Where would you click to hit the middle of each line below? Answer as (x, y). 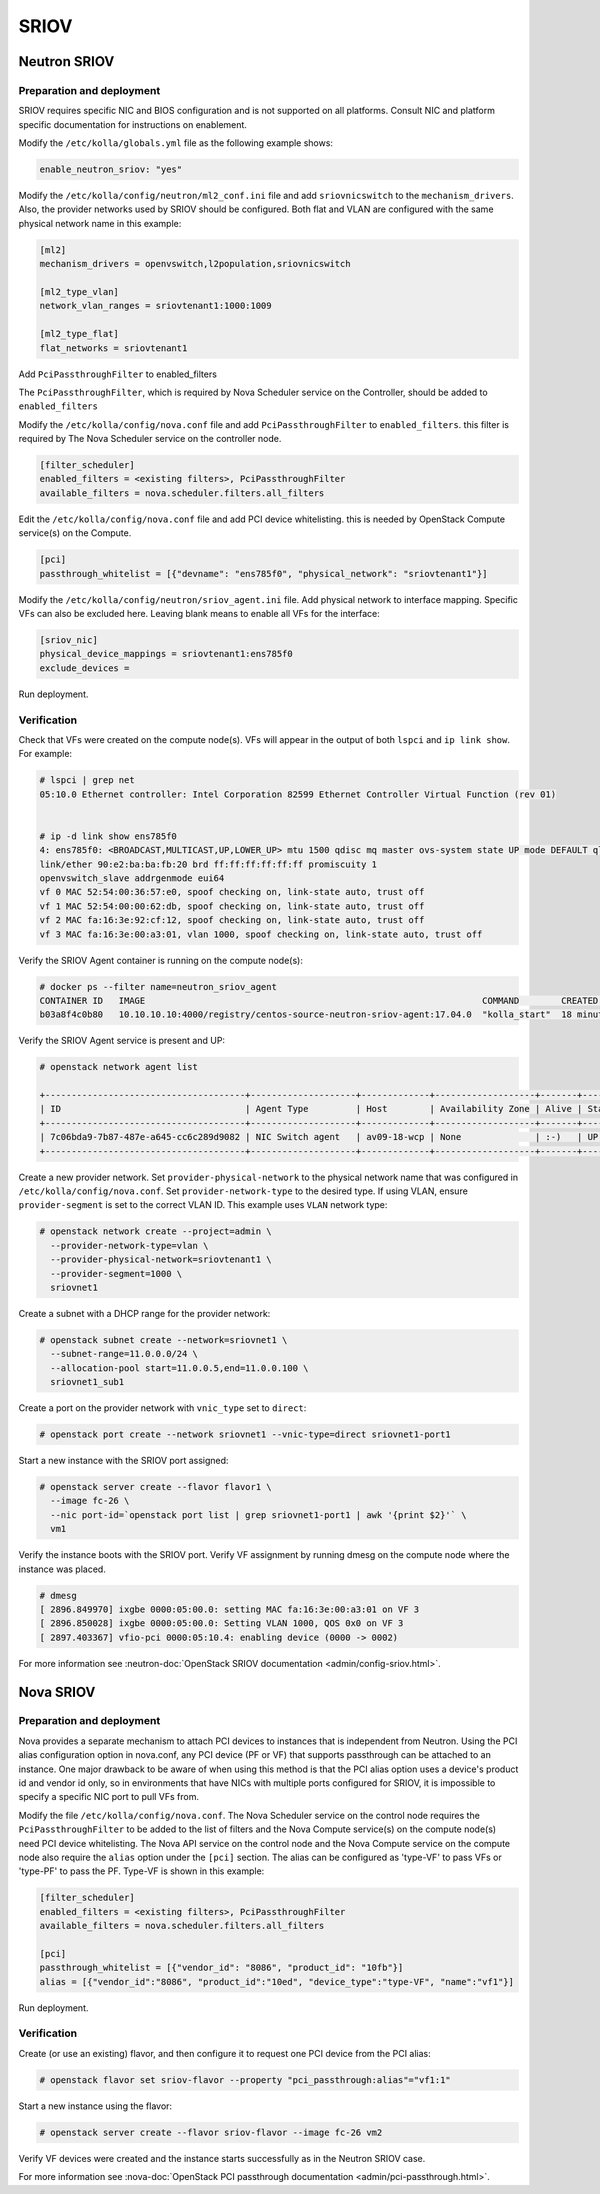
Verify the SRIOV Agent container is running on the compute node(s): (161, 960)
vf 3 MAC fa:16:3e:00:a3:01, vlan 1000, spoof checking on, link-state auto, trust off (261, 934)
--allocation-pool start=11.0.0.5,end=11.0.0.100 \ (179, 1368)
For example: (45, 754)
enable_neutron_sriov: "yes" (111, 169)
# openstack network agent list (119, 1067)
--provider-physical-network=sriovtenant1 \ (161, 1259)
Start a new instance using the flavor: (95, 2106)
